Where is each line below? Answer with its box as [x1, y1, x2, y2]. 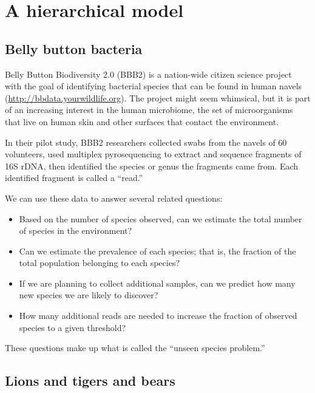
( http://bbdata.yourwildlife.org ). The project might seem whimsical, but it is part [5, 91, 311, 104]
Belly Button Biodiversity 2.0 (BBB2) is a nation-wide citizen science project [5, 67, 292, 80]
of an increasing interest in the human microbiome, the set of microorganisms [5, 103, 293, 116]
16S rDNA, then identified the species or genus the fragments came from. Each [5, 159, 299, 172]
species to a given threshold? [19, 321, 126, 333]
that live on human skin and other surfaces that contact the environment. [5, 115, 279, 128]
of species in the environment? [19, 224, 132, 237]
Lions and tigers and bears [5, 371, 175, 390]
